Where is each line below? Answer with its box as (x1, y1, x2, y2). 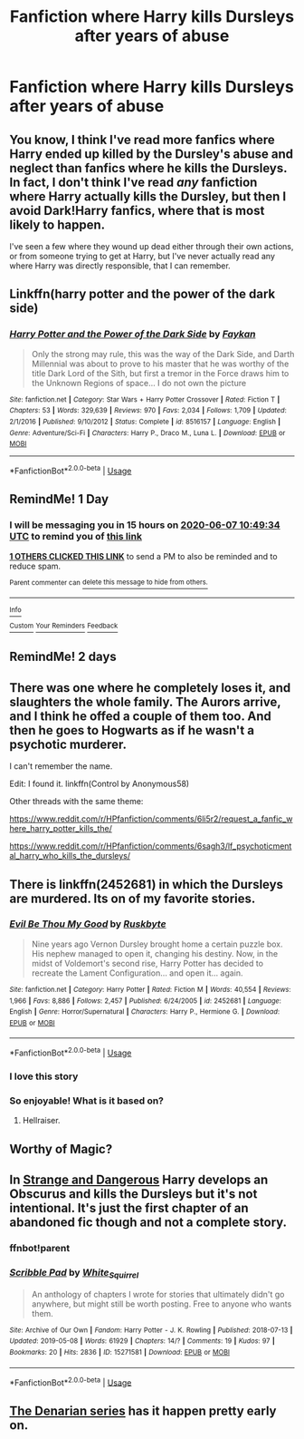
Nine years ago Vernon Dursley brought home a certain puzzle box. (31, 938, 283, 949)
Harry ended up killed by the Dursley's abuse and (9, 146, 294, 161)
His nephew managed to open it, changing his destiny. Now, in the (31, 948, 279, 958)
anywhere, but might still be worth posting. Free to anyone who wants (31, 1298, 292, 1309)
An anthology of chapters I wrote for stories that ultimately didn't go (31, 1288, 285, 1299)
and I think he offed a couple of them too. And (9, 708, 271, 724)
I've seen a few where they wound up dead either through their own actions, (9, 241, 294, 251)
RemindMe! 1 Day (9, 491, 109, 507)
